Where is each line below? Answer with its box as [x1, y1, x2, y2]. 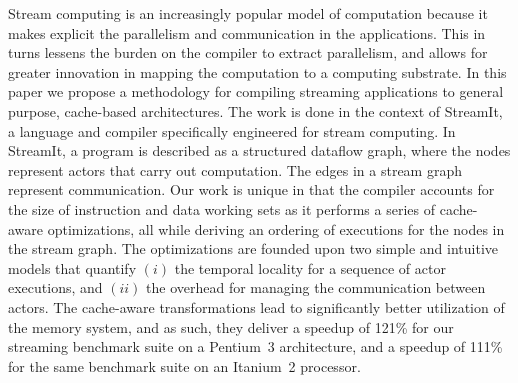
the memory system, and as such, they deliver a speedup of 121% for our [8, 316, 454, 337]
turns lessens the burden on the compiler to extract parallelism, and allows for [8, 42, 488, 63]
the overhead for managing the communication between [146, 277, 486, 298]
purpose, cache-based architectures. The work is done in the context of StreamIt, [8, 100, 503, 121]
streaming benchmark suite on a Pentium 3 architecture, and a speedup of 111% [8, 336, 503, 357]
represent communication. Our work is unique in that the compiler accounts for [8, 179, 495, 200]
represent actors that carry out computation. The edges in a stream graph [8, 159, 463, 180]
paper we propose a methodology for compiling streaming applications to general [8, 81, 504, 102]
